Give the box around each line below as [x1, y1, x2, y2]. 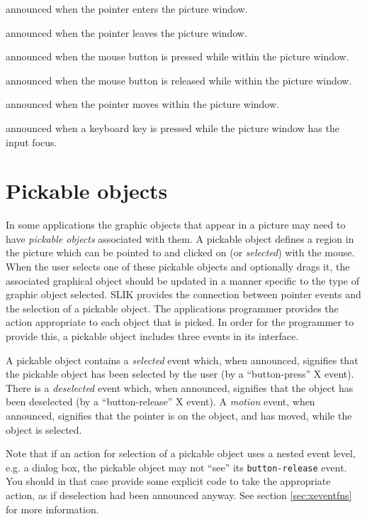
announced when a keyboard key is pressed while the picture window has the [6, 120, 339, 135]
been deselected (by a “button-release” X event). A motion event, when [6, 394, 315, 409]
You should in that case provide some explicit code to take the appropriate [6, 474, 331, 488]
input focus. [6, 134, 57, 149]
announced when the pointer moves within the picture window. [6, 97, 279, 111]
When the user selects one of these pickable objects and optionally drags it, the [6, 259, 350, 274]
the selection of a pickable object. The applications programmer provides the [6, 300, 339, 315]
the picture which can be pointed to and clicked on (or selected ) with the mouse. [6, 245, 355, 260]
